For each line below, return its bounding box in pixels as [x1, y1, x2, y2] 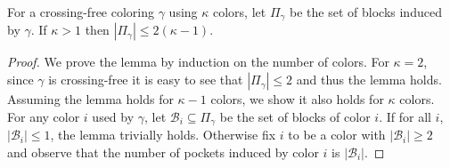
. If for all [379, 107, 431, 125]
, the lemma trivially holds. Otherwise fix [50, 125, 276, 144]
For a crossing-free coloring [7, 3, 155, 20]
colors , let [212, 3, 266, 20]
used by [92, 107, 135, 125]
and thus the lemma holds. [296, 70, 442, 89]
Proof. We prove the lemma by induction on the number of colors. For [7, 52, 389, 71]
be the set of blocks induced [290, 3, 442, 20]
